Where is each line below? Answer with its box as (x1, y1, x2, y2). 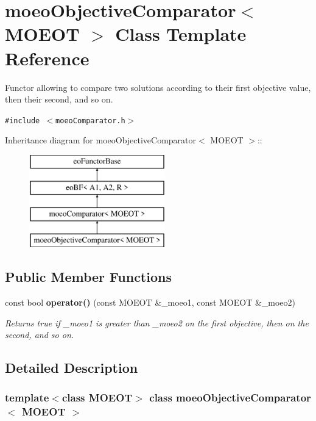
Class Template (115, 21, 247, 46)
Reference (5, 45, 90, 70)
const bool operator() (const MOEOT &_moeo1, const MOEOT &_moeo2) (5, 295, 296, 308)
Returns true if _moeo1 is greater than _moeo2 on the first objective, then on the (5, 316, 309, 329)
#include (5, 116, 40, 125)
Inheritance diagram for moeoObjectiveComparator (5, 134, 197, 146)
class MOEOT (61, 390, 133, 405)
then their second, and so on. (5, 93, 113, 106)
